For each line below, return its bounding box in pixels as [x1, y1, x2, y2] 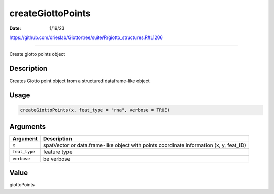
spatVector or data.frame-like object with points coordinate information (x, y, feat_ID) [43, 142, 246, 149]
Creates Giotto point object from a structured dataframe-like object [9, 77, 150, 84]
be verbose [43, 155, 71, 162]
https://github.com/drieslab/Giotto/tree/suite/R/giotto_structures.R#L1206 [9, 34, 163, 41]
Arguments [9, 122, 46, 131]
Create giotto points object [9, 51, 65, 57]
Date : [9, 25, 21, 31]
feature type [43, 148, 73, 156]
